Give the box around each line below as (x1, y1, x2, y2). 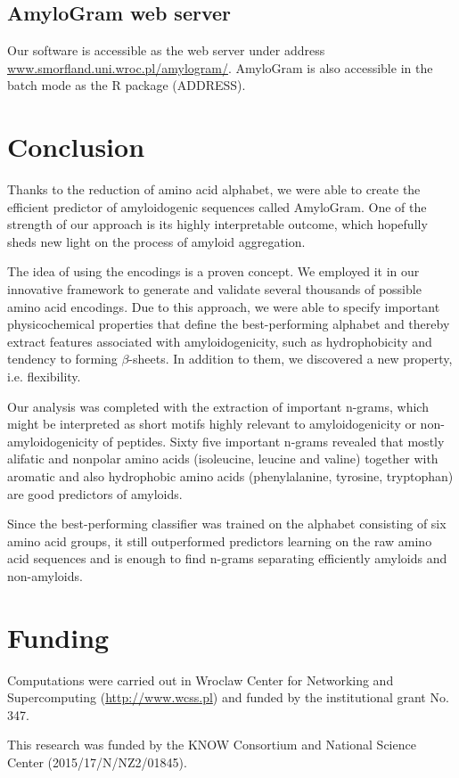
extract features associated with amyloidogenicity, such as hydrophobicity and (7, 332, 432, 350)
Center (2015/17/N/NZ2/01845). (7, 753, 187, 772)
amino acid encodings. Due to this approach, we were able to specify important (7, 297, 440, 315)
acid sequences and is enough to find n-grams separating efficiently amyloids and (7, 549, 447, 568)
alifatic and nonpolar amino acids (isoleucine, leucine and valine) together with (7, 449, 439, 468)
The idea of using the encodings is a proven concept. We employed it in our (7, 262, 420, 281)
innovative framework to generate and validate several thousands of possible (7, 280, 422, 299)
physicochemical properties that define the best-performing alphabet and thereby (7, 315, 450, 333)
